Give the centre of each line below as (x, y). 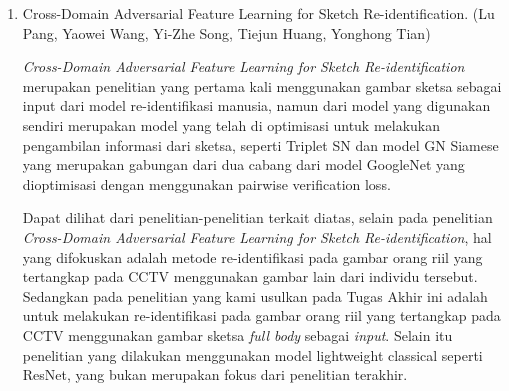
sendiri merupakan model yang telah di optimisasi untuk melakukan (231, 124)
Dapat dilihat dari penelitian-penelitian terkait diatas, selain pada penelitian (257, 217)
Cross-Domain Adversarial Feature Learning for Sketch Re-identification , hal (257, 236)
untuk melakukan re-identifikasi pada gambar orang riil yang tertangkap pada (261, 315)
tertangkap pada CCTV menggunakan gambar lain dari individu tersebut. (250, 276)
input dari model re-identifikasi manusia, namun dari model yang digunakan (256, 105)
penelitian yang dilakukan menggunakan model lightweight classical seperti (252, 354)
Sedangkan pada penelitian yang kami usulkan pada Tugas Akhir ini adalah (255, 295)
